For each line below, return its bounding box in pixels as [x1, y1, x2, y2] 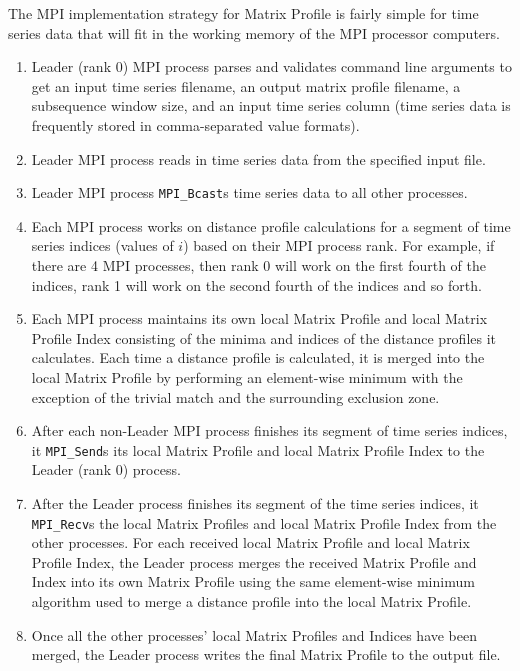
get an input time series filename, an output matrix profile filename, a [31, 75, 461, 96]
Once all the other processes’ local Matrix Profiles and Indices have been [31, 624, 478, 645]
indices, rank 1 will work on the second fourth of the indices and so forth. [31, 274, 482, 295]
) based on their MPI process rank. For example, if [183, 235, 495, 256]
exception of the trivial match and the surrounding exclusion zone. [31, 386, 440, 407]
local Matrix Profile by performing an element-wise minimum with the [31, 366, 463, 387]
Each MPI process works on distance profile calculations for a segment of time [31, 215, 511, 236]
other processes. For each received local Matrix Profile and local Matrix [31, 532, 470, 553]
